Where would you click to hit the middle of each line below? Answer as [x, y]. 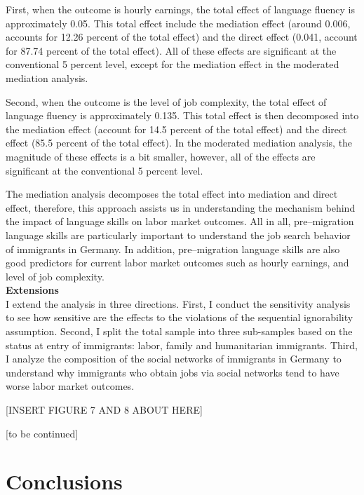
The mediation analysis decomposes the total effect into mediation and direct [172, 194]
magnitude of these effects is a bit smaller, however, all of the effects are [161, 156]
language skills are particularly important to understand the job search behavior [178, 235]
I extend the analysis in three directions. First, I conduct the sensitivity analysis [178, 303]
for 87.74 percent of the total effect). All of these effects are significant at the [171, 50]
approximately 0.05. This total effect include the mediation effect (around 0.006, [178, 23]
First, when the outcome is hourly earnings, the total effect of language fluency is [180, 9]
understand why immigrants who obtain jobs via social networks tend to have [173, 372]
